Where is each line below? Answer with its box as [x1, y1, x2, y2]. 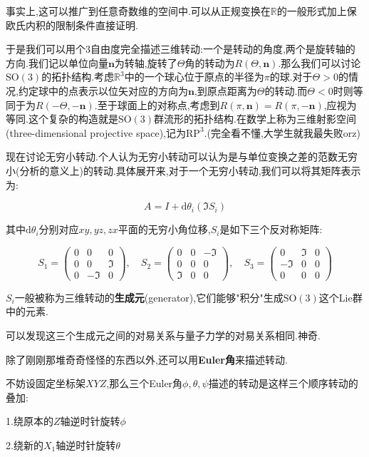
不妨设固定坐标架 [6, 376, 85, 391]
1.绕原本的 [6, 414, 53, 428]
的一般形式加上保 [276, 4, 357, 18]
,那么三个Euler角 [106, 376, 183, 391]
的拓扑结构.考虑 [41, 69, 115, 84]
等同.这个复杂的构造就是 [6, 111, 118, 126]
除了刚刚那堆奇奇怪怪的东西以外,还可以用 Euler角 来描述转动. [6, 351, 288, 366]
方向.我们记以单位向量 [6, 55, 108, 70]
